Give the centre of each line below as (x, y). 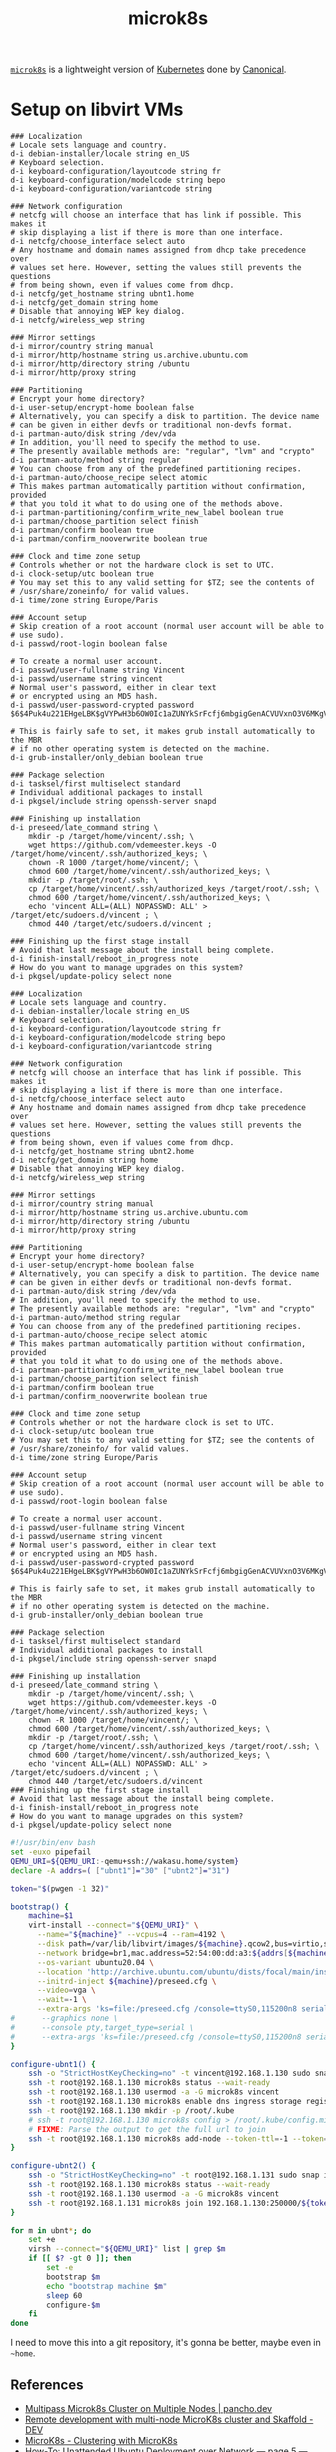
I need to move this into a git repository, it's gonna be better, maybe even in (166, 2343)
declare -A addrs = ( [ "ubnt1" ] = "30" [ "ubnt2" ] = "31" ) (120, 1870)
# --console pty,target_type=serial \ (102, 2027)
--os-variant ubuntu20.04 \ (95, 1962)
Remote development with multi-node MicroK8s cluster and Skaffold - (169, 2419)
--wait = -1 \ (61, 2000)
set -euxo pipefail (51, 1852)
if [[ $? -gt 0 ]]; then (80, 2258)
